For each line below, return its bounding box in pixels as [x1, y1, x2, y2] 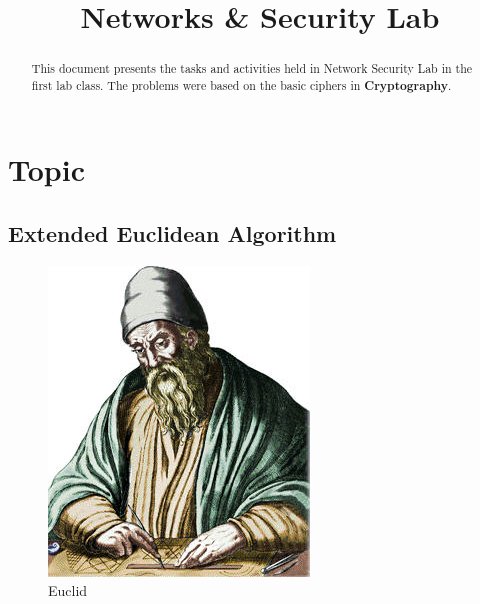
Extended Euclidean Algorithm [8, 218, 337, 249]
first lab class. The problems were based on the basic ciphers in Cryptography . [31, 76, 452, 94]
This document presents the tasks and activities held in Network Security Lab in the [31, 60, 473, 77]
